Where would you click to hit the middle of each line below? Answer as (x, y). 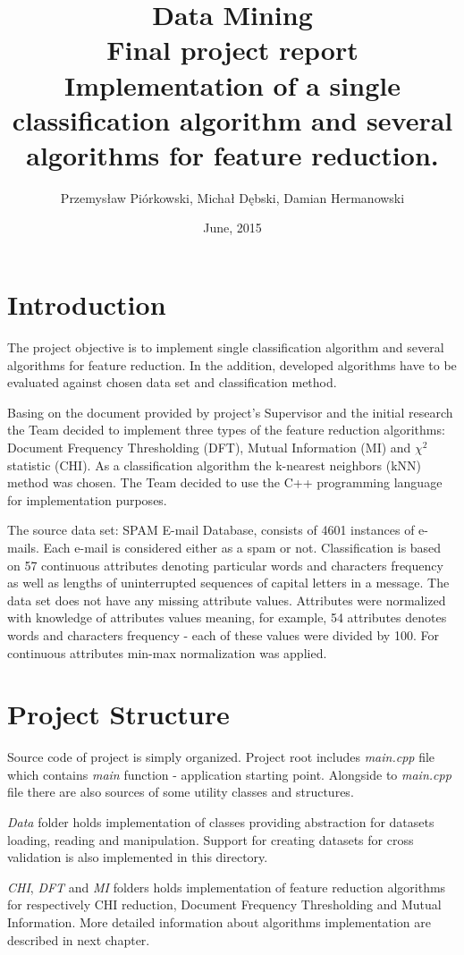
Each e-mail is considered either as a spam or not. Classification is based (242, 547)
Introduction (87, 304)
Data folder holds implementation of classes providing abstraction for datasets (221, 822)
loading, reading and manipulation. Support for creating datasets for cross (211, 839)
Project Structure (118, 714)
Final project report (232, 50)
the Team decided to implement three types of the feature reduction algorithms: (226, 430)
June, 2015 (232, 228)
